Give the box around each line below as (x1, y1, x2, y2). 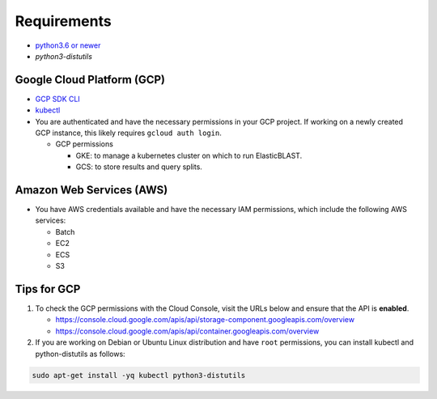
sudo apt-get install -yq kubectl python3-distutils (32, 371, 246, 380)
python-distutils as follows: (35, 349, 125, 359)
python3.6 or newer (35, 40, 101, 50)
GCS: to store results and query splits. (75, 162, 202, 172)
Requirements (15, 12, 112, 30)
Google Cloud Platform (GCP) (15, 73, 166, 87)
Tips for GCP (15, 282, 81, 295)
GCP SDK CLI (35, 94, 80, 104)
